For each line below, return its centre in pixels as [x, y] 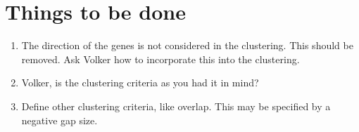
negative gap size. [59, 120]
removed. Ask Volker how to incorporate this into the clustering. [160, 59]
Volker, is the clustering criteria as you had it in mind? [140, 82]
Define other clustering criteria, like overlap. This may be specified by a [176, 106]
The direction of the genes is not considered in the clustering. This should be [187, 45]
